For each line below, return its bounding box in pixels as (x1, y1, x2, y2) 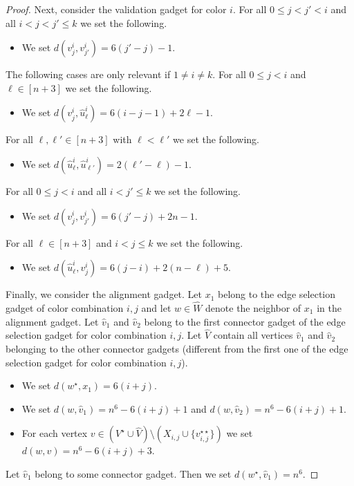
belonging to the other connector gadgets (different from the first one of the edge (6, 341, 348, 355)
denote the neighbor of (205, 300, 301, 315)
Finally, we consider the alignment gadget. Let (6, 287, 203, 301)
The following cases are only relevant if (6, 67, 171, 82)
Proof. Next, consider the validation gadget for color (6, 2, 227, 16)
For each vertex (21, 426, 88, 440)
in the (317, 300, 342, 315)
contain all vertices (213, 328, 293, 342)
